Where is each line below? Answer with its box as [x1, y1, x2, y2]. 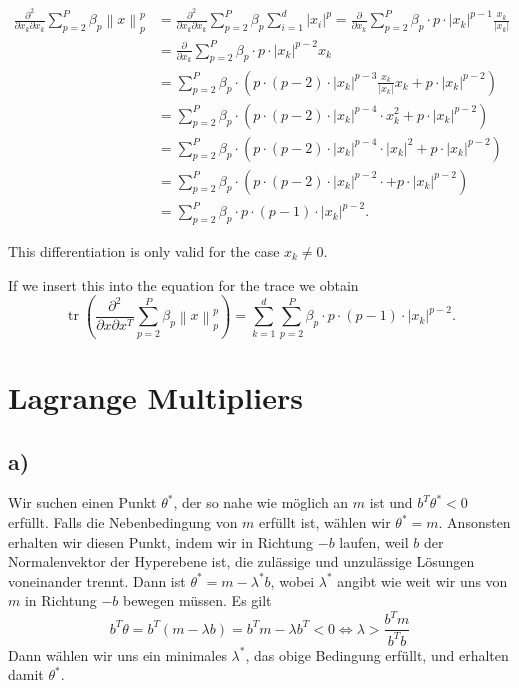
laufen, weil [339, 531, 409, 552]
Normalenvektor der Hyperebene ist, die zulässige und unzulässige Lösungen [8, 551, 475, 572]
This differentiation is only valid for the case [8, 240, 280, 261]
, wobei [270, 570, 315, 591]
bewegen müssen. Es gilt [122, 590, 272, 611]
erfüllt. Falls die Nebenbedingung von [8, 512, 238, 533]
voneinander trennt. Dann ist [8, 570, 186, 591]
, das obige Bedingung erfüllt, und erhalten [245, 644, 509, 665]
